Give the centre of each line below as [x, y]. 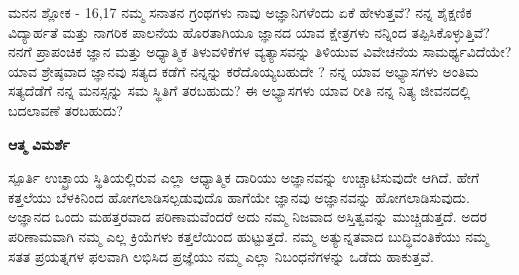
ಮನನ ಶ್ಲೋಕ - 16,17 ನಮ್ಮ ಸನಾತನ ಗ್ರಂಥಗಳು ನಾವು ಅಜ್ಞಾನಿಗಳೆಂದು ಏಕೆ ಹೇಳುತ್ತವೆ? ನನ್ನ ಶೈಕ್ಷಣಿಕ [240, 12]
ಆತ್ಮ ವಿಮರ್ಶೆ [39, 143]
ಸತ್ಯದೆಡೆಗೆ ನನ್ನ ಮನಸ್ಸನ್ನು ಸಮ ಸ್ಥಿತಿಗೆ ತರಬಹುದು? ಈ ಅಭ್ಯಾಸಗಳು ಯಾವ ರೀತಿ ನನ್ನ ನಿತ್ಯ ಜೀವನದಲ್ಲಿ [239, 90]
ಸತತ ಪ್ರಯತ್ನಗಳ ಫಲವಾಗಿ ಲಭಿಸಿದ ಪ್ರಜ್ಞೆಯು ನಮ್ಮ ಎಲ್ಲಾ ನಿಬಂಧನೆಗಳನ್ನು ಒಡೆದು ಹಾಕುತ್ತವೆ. [221, 255]
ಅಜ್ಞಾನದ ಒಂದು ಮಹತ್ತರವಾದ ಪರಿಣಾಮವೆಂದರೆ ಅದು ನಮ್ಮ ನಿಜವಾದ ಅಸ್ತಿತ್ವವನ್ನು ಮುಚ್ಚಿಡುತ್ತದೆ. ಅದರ [247, 216]
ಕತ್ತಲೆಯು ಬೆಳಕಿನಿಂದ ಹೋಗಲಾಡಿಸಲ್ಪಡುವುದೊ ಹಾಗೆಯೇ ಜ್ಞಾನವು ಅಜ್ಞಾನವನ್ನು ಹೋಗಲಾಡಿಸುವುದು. [239, 196]
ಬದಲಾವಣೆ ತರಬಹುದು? [65, 109]
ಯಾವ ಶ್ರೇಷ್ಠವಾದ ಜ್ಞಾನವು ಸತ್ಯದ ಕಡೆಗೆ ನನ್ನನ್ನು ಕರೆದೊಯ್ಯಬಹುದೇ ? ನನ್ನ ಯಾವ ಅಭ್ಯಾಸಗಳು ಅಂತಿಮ [243, 70]
